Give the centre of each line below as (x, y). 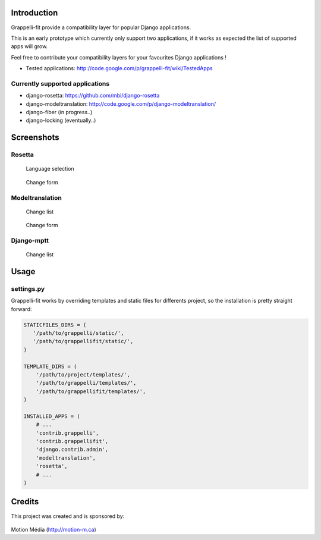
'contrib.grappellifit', (72, 441)
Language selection (50, 169)
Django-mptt (30, 240)
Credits (25, 502)
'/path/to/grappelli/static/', (78, 333)
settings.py (28, 288)
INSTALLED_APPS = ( (52, 416)
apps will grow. (29, 46)
